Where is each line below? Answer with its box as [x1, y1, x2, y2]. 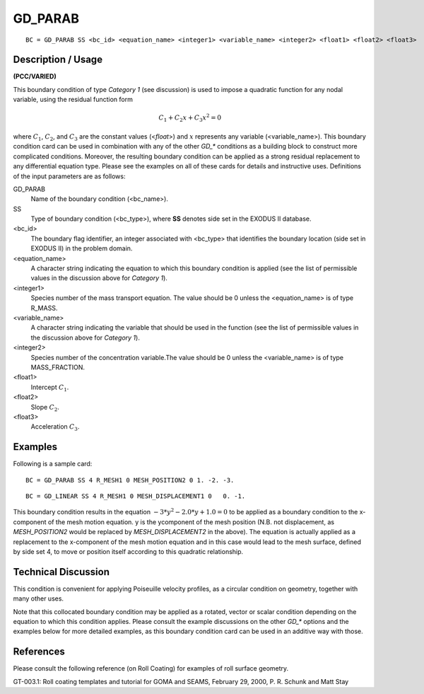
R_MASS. [30, 303, 58, 312]
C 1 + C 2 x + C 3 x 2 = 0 [158, 112, 222, 124]
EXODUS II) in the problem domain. [30, 244, 133, 253]
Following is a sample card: [13, 460, 93, 468]
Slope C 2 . [30, 403, 60, 413]
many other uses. [13, 594, 64, 603]
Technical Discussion [13, 566, 110, 578]
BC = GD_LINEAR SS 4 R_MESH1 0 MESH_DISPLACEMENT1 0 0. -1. [25, 492, 246, 500]
